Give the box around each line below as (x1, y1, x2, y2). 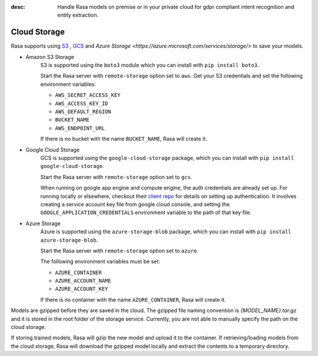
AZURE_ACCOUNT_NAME (55, 278, 111, 284)
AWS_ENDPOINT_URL (55, 124, 105, 131)
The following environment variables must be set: (40, 258, 160, 265)
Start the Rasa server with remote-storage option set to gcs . (40, 173, 193, 180)
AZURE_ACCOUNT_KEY (55, 286, 108, 292)
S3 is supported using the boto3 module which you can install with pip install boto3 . (40, 62, 259, 69)
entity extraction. (57, 12, 99, 19)
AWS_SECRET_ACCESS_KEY (55, 92, 121, 98)
